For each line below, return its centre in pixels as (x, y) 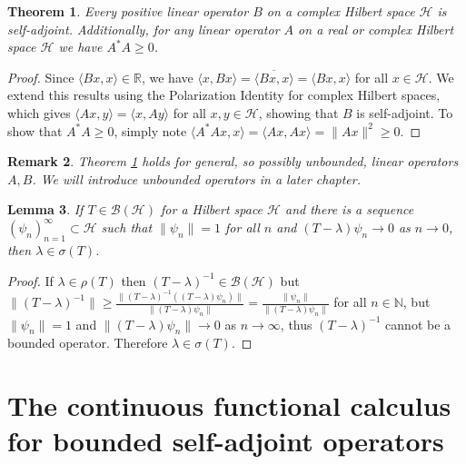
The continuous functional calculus (229, 405)
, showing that (298, 112)
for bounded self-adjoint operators (226, 441)
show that (35, 130)
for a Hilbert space (212, 209)
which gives (39, 112)
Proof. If (30, 280)
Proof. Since (41, 77)
